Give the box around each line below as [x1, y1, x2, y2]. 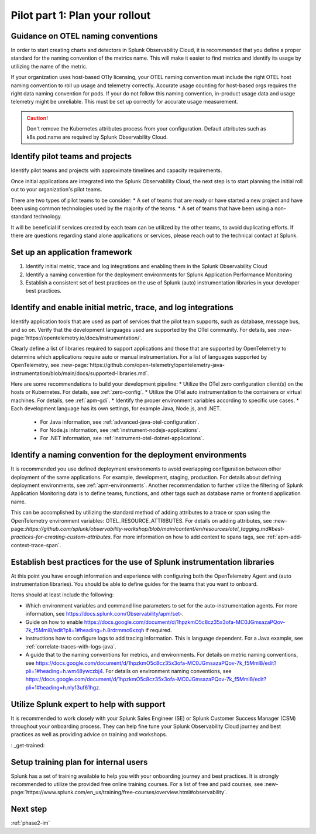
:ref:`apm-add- [266, 533, 303, 541]
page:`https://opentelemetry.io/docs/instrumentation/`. [11, 334, 143, 341]
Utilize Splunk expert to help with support [11, 699, 166, 709]
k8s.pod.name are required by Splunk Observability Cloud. [26, 133, 168, 140]
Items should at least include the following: [11, 591, 114, 598]
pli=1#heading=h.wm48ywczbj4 [25, 667, 103, 674]
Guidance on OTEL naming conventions [11, 31, 158, 41]
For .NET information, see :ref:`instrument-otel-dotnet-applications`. [40, 435, 204, 442]
